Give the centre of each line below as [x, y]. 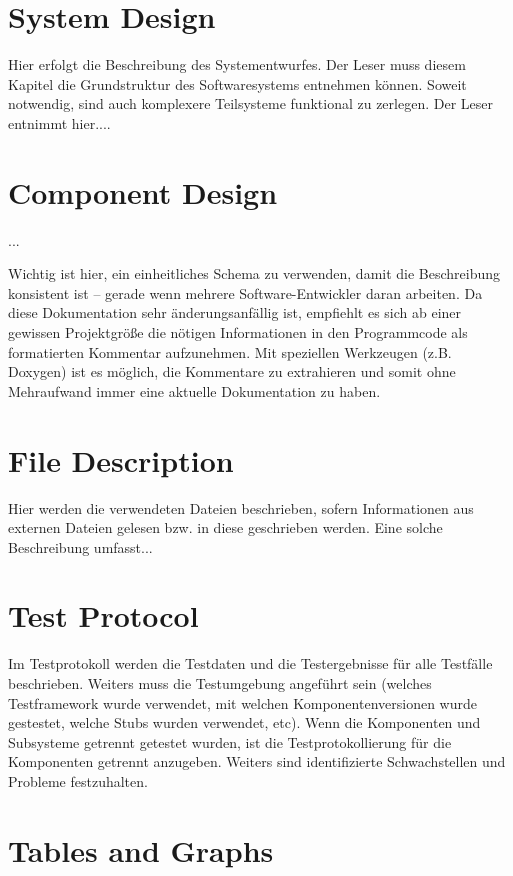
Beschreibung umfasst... [80, 546]
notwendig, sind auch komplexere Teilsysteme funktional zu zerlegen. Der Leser [250, 103]
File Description [121, 459]
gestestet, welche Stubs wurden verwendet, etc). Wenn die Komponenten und [244, 722]
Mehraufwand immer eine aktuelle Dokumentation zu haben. [194, 390]
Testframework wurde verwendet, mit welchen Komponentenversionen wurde [242, 702]
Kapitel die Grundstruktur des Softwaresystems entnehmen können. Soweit [237, 83]
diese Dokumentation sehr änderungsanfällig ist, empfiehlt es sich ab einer [235, 312]
